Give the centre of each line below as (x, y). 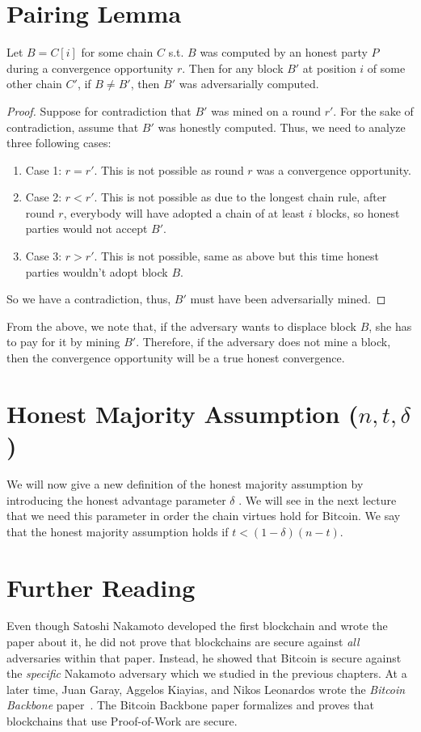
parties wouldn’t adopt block (97, 271)
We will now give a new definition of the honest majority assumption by (185, 483)
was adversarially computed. (249, 84)
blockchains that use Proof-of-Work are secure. (122, 721)
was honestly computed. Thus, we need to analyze (282, 127)
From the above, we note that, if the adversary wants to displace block (181, 326)
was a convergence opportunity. (334, 169)
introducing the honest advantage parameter (116, 499)
